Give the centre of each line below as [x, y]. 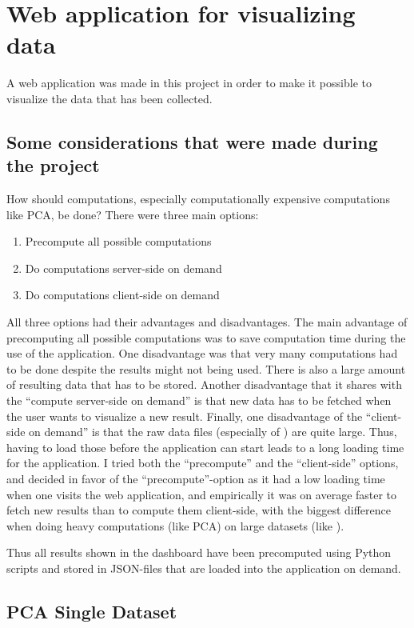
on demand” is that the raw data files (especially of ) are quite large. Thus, [213, 432]
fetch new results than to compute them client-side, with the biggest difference [199, 510]
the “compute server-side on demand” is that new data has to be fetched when [199, 400]
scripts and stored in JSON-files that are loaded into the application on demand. [204, 568]
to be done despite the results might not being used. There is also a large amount [206, 368]
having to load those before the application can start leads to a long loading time [205, 447]
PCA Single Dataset [92, 611]
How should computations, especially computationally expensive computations [198, 199]
